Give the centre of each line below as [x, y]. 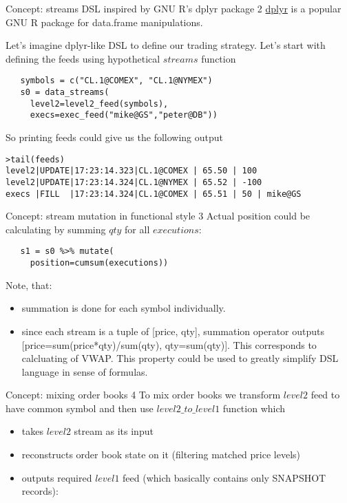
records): [40, 491]
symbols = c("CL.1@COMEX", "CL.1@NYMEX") [116, 81]
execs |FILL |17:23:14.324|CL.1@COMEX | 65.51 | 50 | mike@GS [154, 194]
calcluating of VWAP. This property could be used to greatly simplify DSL [180, 358]
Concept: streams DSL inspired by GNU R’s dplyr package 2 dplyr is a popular [173, 8]
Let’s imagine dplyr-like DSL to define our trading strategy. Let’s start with [166, 45]
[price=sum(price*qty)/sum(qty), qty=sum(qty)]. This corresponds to [169, 344]
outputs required [57, 477]
